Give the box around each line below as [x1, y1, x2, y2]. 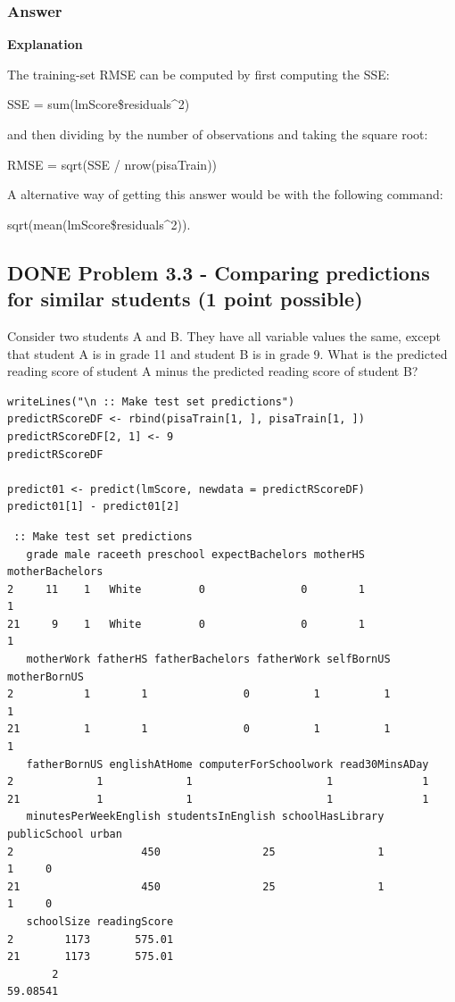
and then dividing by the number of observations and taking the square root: [7, 125, 428, 143]
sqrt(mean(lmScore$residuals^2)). [7, 214, 191, 233]
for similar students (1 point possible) [7, 285, 363, 313]
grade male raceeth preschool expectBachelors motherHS [26, 547, 365, 561]
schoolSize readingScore [26, 914, 174, 928]
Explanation [7, 35, 83, 54]
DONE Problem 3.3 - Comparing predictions [7, 258, 430, 286]
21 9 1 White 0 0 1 [7, 617, 365, 630]
